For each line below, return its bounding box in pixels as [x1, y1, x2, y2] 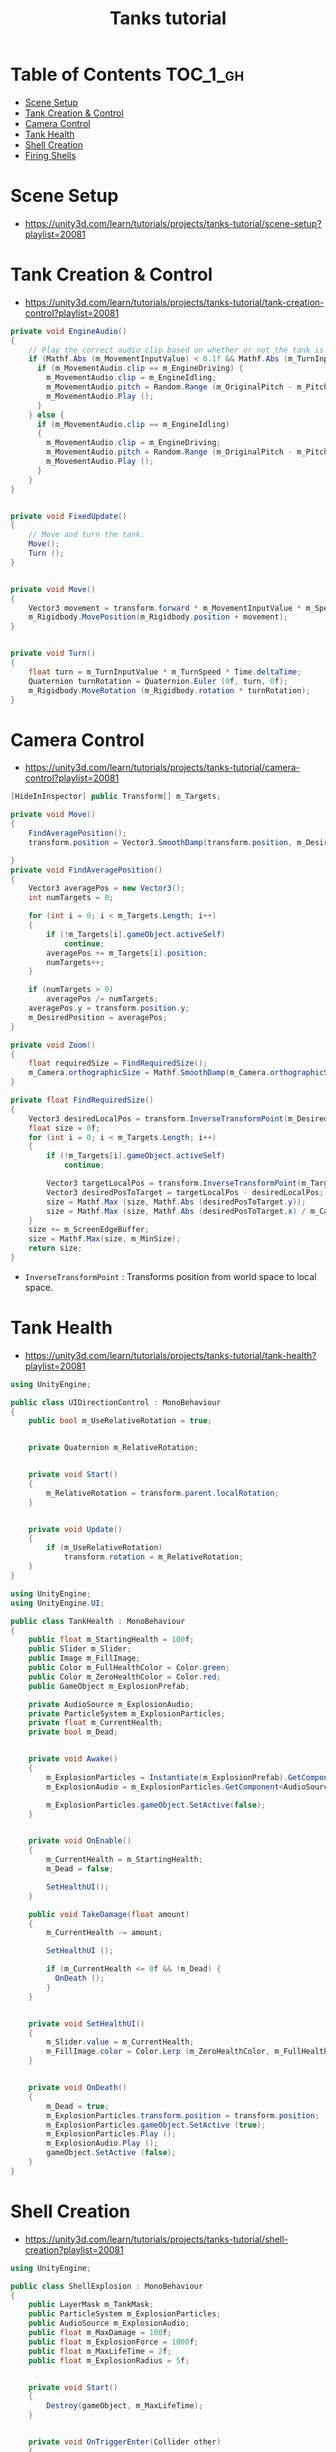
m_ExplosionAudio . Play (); [46, 2138, 159, 2149]
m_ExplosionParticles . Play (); [46, 2129, 177, 2139]
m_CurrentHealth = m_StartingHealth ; [46, 1855, 203, 1865]
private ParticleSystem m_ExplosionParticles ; [28, 1708, 226, 1719]
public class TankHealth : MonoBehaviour [10, 1616, 186, 1626]
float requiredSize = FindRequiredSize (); [28, 1058, 208, 1069]
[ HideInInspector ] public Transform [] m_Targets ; [10, 792, 222, 802]
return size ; [28, 1243, 83, 1254]
